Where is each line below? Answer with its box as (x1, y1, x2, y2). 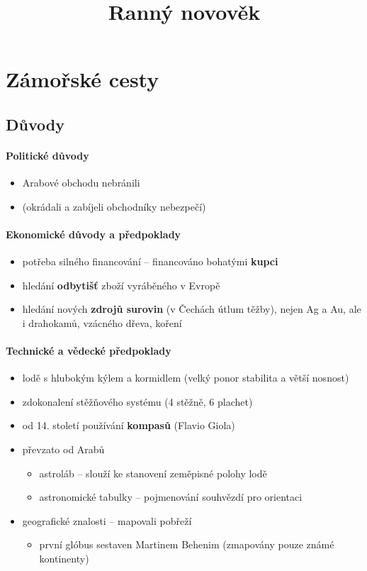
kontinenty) (39, 551, 89, 566)
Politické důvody (6, 148, 89, 162)
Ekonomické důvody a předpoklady (6, 226, 181, 241)
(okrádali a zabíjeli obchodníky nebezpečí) (22, 199, 206, 214)
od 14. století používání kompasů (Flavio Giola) (22, 418, 235, 433)
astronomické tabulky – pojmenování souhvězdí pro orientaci (39, 489, 303, 504)
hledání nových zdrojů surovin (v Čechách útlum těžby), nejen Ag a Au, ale (22, 301, 361, 316)
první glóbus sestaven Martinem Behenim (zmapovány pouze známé (39, 537, 334, 552)
